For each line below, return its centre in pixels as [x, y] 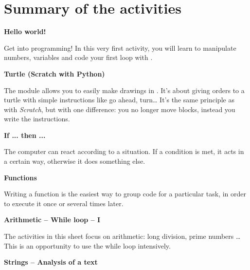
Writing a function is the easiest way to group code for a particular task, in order [125, 194]
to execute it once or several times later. [64, 203]
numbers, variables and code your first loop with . [78, 57]
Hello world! [25, 31]
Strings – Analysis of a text [51, 262]
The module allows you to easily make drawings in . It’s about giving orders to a [124, 90]
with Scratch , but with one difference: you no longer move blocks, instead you [120, 109]
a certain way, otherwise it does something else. [75, 161]
